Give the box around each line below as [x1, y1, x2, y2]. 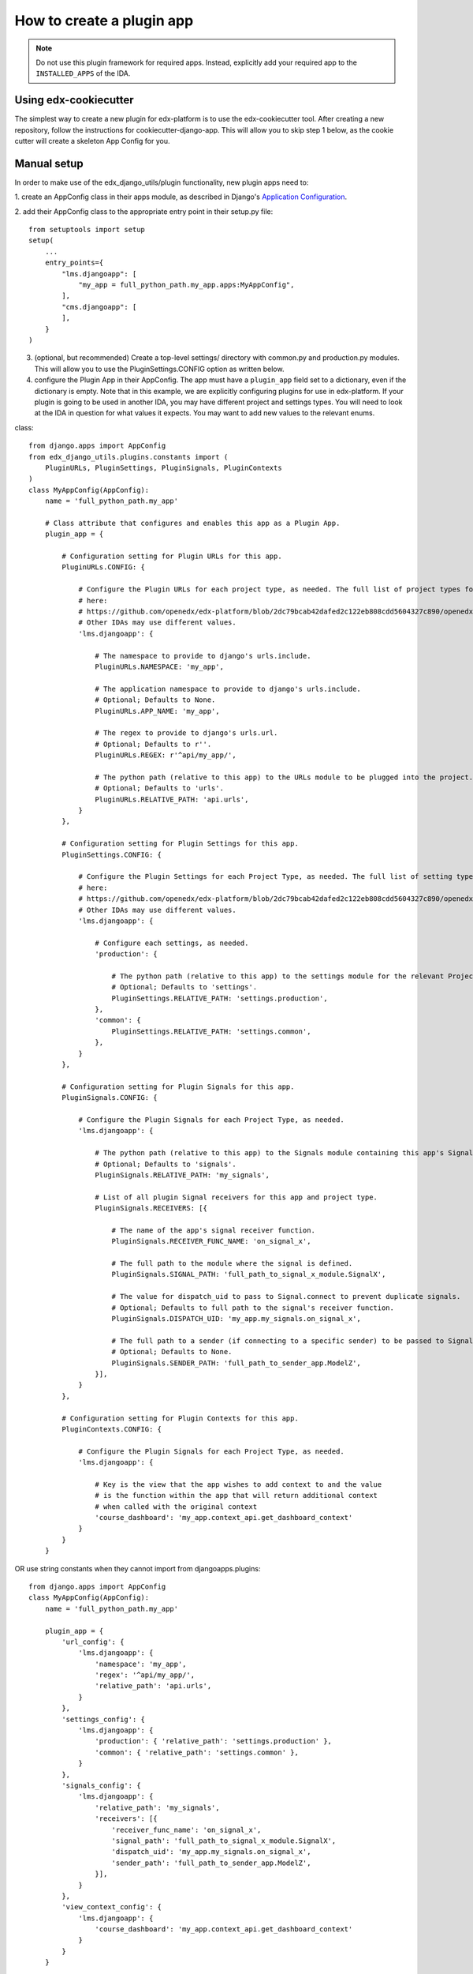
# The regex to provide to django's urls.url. [95, 729, 278, 737]
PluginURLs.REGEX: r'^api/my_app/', [95, 751, 236, 760]
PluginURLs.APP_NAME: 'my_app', [95, 707, 220, 715]
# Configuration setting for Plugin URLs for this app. [61, 552, 283, 561]
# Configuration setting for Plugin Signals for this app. [61, 1082, 295, 1091]
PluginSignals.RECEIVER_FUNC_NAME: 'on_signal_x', [111, 1237, 311, 1246]
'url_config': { [61, 1637, 125, 1646]
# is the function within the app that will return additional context [95, 1491, 378, 1500]
